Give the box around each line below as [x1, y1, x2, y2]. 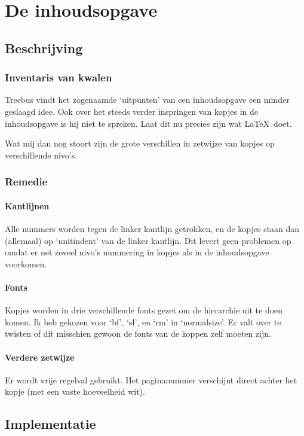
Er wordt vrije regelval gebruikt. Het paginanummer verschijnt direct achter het [5, 373, 297, 386]
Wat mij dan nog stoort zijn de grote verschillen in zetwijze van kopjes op [5, 137, 275, 150]
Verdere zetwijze [5, 350, 75, 363]
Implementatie [5, 414, 96, 433]
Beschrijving [5, 38, 83, 57]
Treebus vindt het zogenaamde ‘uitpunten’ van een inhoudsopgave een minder [5, 93, 290, 106]
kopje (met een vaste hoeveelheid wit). [5, 385, 145, 398]
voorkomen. [5, 257, 47, 270]
